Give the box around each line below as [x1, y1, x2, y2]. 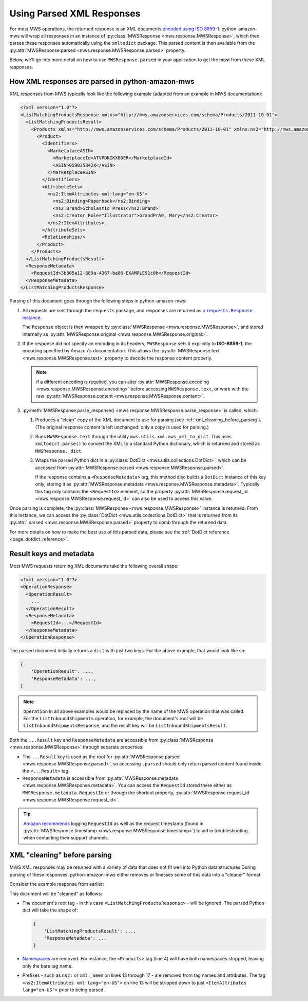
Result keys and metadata [9, 549, 94, 558]
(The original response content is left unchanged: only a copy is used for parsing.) [35, 424, 209, 430]
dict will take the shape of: [22, 907, 78, 913]
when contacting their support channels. [23, 835, 109, 841]
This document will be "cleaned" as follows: [9, 890, 103, 897]
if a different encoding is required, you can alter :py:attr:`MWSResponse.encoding [36, 379, 209, 385]
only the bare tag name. [22, 962, 73, 969]
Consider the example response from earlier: [9, 881, 105, 887]
